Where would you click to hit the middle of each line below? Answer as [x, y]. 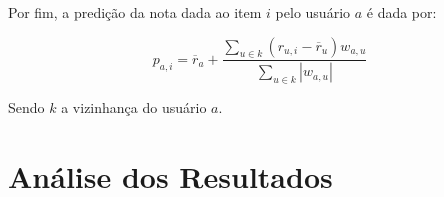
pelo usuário [313, 12]
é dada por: [401, 12]
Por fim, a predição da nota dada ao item [135, 12]
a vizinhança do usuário [134, 107]
